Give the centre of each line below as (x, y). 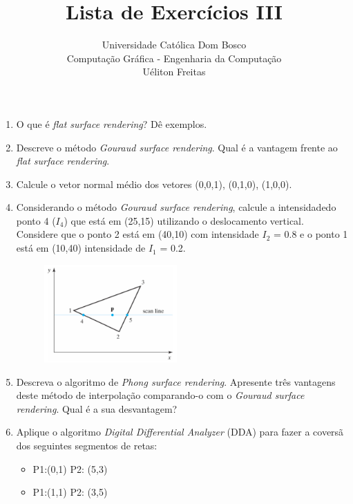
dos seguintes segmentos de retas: (87, 446)
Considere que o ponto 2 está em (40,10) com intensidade (137, 234)
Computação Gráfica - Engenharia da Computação (174, 58)
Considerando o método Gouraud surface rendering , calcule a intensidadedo (176, 207)
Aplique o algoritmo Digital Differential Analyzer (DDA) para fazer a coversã (180, 432)
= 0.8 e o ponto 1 (311, 234)
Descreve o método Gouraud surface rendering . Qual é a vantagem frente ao (177, 147)
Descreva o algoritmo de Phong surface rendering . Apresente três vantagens (176, 381)
